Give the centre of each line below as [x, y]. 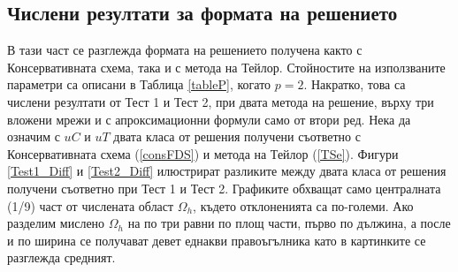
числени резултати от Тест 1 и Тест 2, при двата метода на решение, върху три [221, 101]
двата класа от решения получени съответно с [237, 136]
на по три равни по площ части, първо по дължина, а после [289, 223]
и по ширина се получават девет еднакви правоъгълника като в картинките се [217, 240]
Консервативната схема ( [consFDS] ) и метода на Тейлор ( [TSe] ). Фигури [203, 153]
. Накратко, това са [355, 84]
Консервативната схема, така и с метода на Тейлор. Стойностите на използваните [226, 67]
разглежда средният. [61, 257]
